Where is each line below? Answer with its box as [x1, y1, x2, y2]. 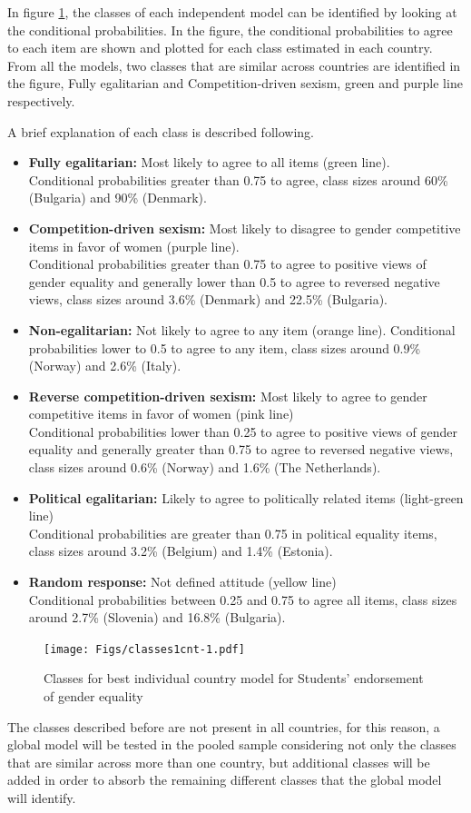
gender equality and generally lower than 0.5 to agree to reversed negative [28, 272, 440, 291]
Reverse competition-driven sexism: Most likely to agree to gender [28, 386, 427, 405]
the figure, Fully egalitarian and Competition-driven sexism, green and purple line [7, 74, 463, 93]
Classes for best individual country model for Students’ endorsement [44, 669, 424, 688]
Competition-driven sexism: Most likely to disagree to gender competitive [28, 218, 461, 237]
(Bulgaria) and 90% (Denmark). [28, 188, 207, 207]
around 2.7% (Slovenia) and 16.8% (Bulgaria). [28, 608, 286, 627]
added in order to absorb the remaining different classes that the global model [7, 770, 442, 789]
